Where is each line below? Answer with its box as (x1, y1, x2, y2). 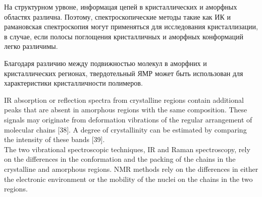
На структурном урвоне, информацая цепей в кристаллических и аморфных (4, 2, 237, 12)
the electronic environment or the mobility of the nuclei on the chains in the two (4, 173, 253, 184)
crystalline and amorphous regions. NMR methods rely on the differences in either (4, 163, 258, 174)
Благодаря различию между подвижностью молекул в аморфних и (4, 57, 207, 68)
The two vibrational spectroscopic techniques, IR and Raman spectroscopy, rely (4, 144, 250, 154)
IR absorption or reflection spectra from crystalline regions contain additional (4, 94, 244, 105)
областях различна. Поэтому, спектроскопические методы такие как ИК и (4, 11, 231, 22)
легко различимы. (4, 41, 58, 51)
